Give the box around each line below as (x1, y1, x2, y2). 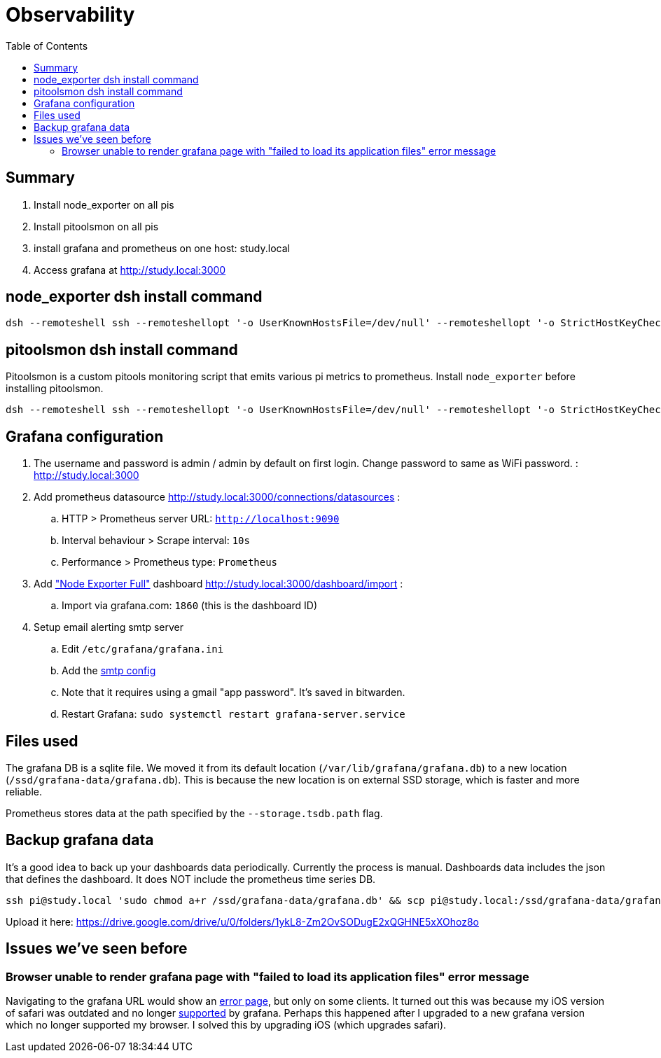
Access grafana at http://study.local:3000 (34, 263, 226, 276)
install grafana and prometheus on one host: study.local (34, 242, 290, 254)
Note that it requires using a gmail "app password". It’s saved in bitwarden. (62, 686, 405, 699)
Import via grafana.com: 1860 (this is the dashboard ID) (62, 599, 317, 612)
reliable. (6, 785, 43, 798)
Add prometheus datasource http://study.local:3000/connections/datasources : (34, 491, 401, 503)
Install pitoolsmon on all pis (34, 220, 159, 232)
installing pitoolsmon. (6, 382, 104, 395)
